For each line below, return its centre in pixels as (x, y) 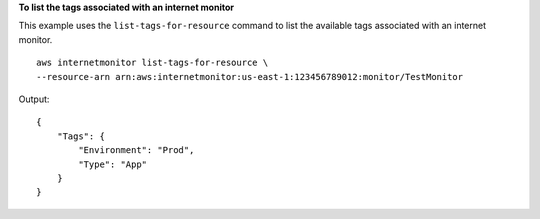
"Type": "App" (113, 164)
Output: (34, 99)
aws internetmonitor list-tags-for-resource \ (152, 63)
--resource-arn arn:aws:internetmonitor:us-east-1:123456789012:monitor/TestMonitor (250, 76)
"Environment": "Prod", (136, 150)
